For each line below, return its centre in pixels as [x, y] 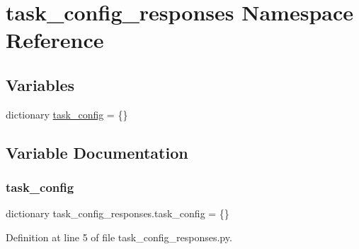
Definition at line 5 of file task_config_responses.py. [119, 237]
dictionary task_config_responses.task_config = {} [118, 213]
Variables [40, 84]
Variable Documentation [97, 152]
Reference [55, 40]
